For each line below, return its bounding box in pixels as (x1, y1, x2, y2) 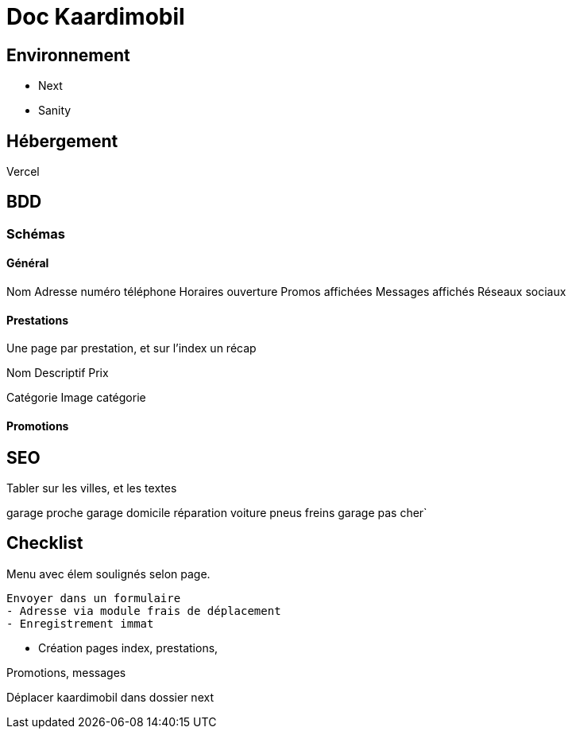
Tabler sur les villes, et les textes (6, 480, 177, 495)
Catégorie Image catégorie (6, 391, 146, 405)
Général (6, 256, 49, 270)
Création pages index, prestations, (38, 640, 218, 655)
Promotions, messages (6, 665, 126, 679)
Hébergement (6, 130, 118, 151)
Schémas (6, 225, 65, 242)
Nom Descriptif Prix (6, 366, 109, 380)
